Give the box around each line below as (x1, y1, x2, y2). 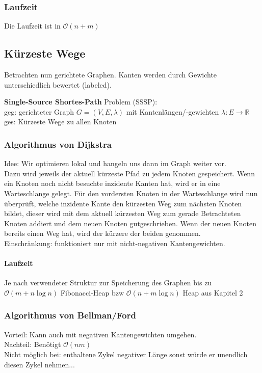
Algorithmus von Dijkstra (4, 138, 112, 150)
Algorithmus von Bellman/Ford (4, 309, 136, 322)
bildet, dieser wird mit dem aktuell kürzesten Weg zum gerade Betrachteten (4, 208, 241, 219)
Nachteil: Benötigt (4, 339, 61, 350)
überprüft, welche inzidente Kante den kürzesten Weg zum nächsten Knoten (4, 198, 242, 208)
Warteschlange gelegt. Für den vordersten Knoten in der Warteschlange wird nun (4, 188, 258, 198)
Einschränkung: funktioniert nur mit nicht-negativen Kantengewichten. (4, 237, 225, 248)
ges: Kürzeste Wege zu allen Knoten (4, 116, 117, 127)
